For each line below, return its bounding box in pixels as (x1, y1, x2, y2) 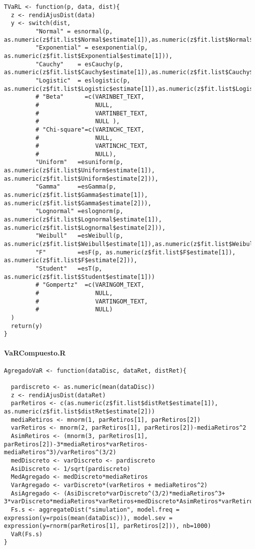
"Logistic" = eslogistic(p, (35, 77, 130, 84)
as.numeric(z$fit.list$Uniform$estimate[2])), (4, 175, 158, 182)
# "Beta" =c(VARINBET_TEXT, (35, 93, 145, 101)
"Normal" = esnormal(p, (35, 27, 113, 35)
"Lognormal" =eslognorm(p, (35, 208, 124, 215)
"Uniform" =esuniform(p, (35, 159, 124, 166)
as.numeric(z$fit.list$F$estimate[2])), (4, 257, 138, 264)
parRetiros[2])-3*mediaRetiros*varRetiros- (4, 440, 148, 448)
